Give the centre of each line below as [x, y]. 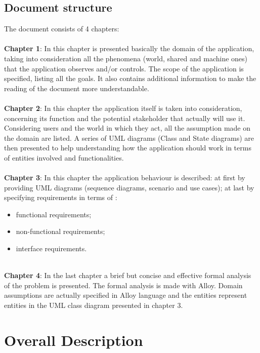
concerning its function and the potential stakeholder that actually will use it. [125, 118]
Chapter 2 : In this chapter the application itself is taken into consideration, [123, 108]
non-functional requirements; [60, 231]
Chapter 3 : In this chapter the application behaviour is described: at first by [125, 178]
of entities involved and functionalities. [64, 157]
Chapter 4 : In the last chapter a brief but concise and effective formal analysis [128, 275]
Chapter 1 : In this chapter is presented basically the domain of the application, [129, 48]
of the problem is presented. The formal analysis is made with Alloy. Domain [123, 285]
